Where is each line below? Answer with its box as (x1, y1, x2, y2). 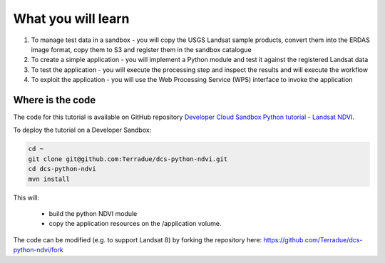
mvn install (28, 175, 71, 183)
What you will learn (13, 11, 130, 26)
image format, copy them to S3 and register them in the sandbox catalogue (31, 45, 252, 53)
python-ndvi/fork (13, 246, 63, 254)
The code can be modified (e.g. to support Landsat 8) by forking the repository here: (13, 235, 262, 244)
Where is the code (13, 93, 96, 106)
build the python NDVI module (48, 209, 138, 217)
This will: (13, 193, 39, 202)
